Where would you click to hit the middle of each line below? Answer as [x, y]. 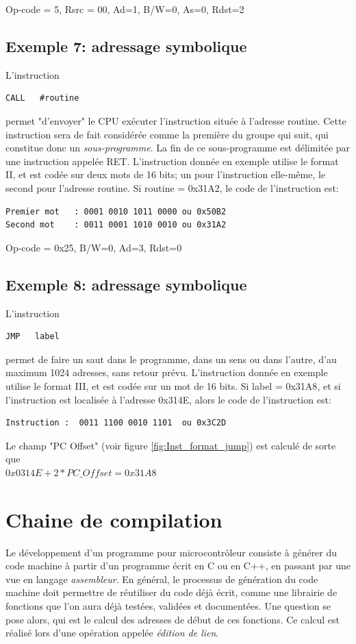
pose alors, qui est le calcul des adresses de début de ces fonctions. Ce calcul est [173, 619]
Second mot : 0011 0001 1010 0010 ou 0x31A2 [116, 225]
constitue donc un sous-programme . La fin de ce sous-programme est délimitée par [178, 148]
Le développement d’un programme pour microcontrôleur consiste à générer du [171, 552]
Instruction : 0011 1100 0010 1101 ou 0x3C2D [116, 423]
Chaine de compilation [114, 519]
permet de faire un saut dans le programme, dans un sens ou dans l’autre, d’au [171, 359]
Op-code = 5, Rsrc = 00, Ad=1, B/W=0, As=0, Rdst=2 [125, 9]
